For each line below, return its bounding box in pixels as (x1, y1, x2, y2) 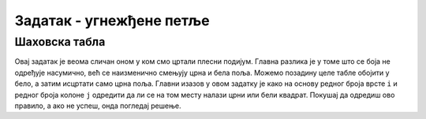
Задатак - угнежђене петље (14, 12, 210, 29)
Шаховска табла (14, 35, 106, 49)
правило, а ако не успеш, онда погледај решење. (14, 101, 181, 110)
